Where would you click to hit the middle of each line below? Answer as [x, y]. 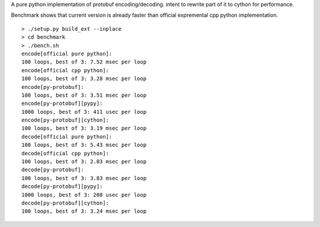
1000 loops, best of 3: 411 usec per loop [84, 112]
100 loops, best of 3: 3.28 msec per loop [84, 79]
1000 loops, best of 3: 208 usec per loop [84, 195]
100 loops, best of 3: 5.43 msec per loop [84, 145]
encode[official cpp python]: [65, 70]
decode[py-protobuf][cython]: [65, 203]
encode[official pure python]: [67, 54]
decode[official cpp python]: [65, 153]
